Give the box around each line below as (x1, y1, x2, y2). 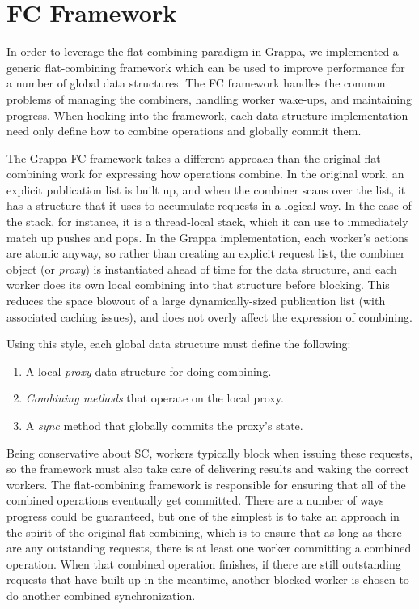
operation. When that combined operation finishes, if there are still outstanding (6, 555, 401, 572)
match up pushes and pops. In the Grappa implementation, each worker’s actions (6, 228, 409, 245)
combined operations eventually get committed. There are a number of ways (6, 492, 384, 509)
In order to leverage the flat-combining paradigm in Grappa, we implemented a (6, 43, 399, 60)
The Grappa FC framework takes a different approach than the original (6, 149, 361, 166)
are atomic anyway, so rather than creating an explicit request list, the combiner (6, 245, 405, 262)
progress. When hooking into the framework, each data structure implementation (6, 106, 408, 123)
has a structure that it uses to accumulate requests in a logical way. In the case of (6, 197, 412, 214)
